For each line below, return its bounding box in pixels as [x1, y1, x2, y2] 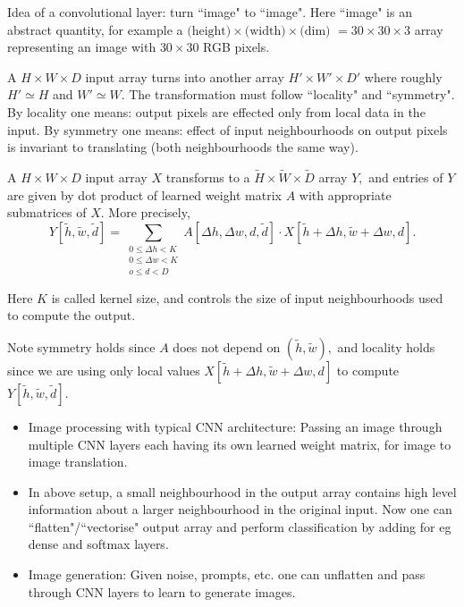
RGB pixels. [203, 38, 270, 56]
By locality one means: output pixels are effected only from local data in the [7, 102, 426, 121]
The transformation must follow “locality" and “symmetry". [129, 85, 455, 104]
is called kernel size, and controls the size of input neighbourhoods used [51, 288, 443, 307]
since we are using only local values [7, 360, 200, 379]
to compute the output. [7, 306, 136, 325]
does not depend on [173, 337, 281, 356]
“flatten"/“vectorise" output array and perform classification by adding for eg [28, 517, 451, 535]
